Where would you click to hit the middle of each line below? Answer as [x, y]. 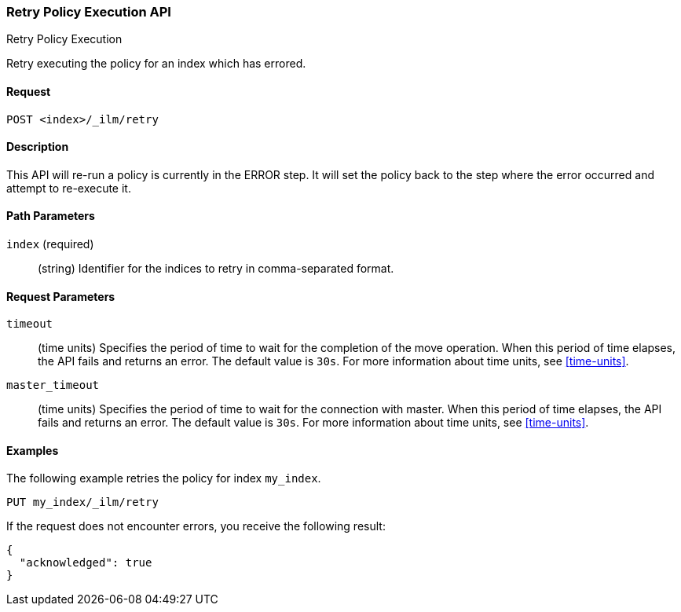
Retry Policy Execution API [89, 12]
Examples [33, 450]
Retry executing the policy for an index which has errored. [156, 64]
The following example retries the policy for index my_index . [164, 478]
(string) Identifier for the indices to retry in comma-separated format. [216, 269]
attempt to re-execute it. [69, 188]
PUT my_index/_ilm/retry [82, 502]
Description [38, 147]
